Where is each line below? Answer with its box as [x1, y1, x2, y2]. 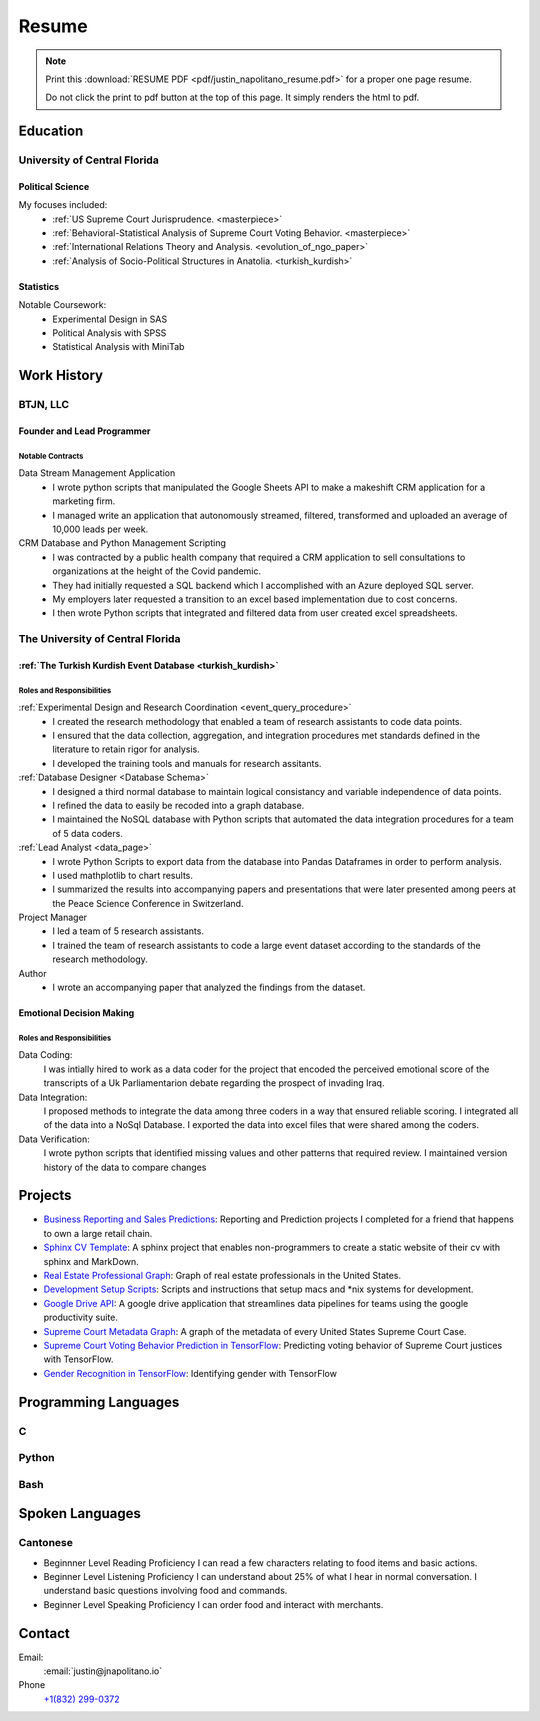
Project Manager [18, 911, 88, 924]
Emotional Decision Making [18, 1007, 135, 1019]
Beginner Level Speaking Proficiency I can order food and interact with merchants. [43, 1598, 384, 1610]
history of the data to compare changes [43, 1161, 207, 1173]
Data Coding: [18, 1049, 73, 1061]
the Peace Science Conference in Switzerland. [52, 897, 244, 909]
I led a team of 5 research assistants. [52, 925, 205, 937]
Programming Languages [18, 1393, 180, 1410]
